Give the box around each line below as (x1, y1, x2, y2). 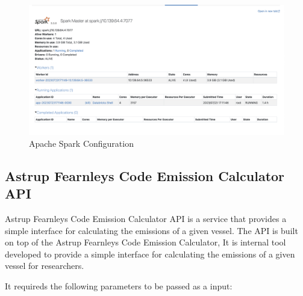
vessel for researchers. (5, 259, 84, 272)
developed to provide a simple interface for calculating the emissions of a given (5, 247, 295, 260)
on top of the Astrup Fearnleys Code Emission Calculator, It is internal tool (5, 236, 286, 248)
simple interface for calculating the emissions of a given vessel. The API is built (5, 224, 298, 236)
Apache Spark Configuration (29, 137, 134, 149)
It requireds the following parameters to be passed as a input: (5, 279, 233, 292)
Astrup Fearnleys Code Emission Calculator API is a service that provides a (5, 212, 287, 224)
